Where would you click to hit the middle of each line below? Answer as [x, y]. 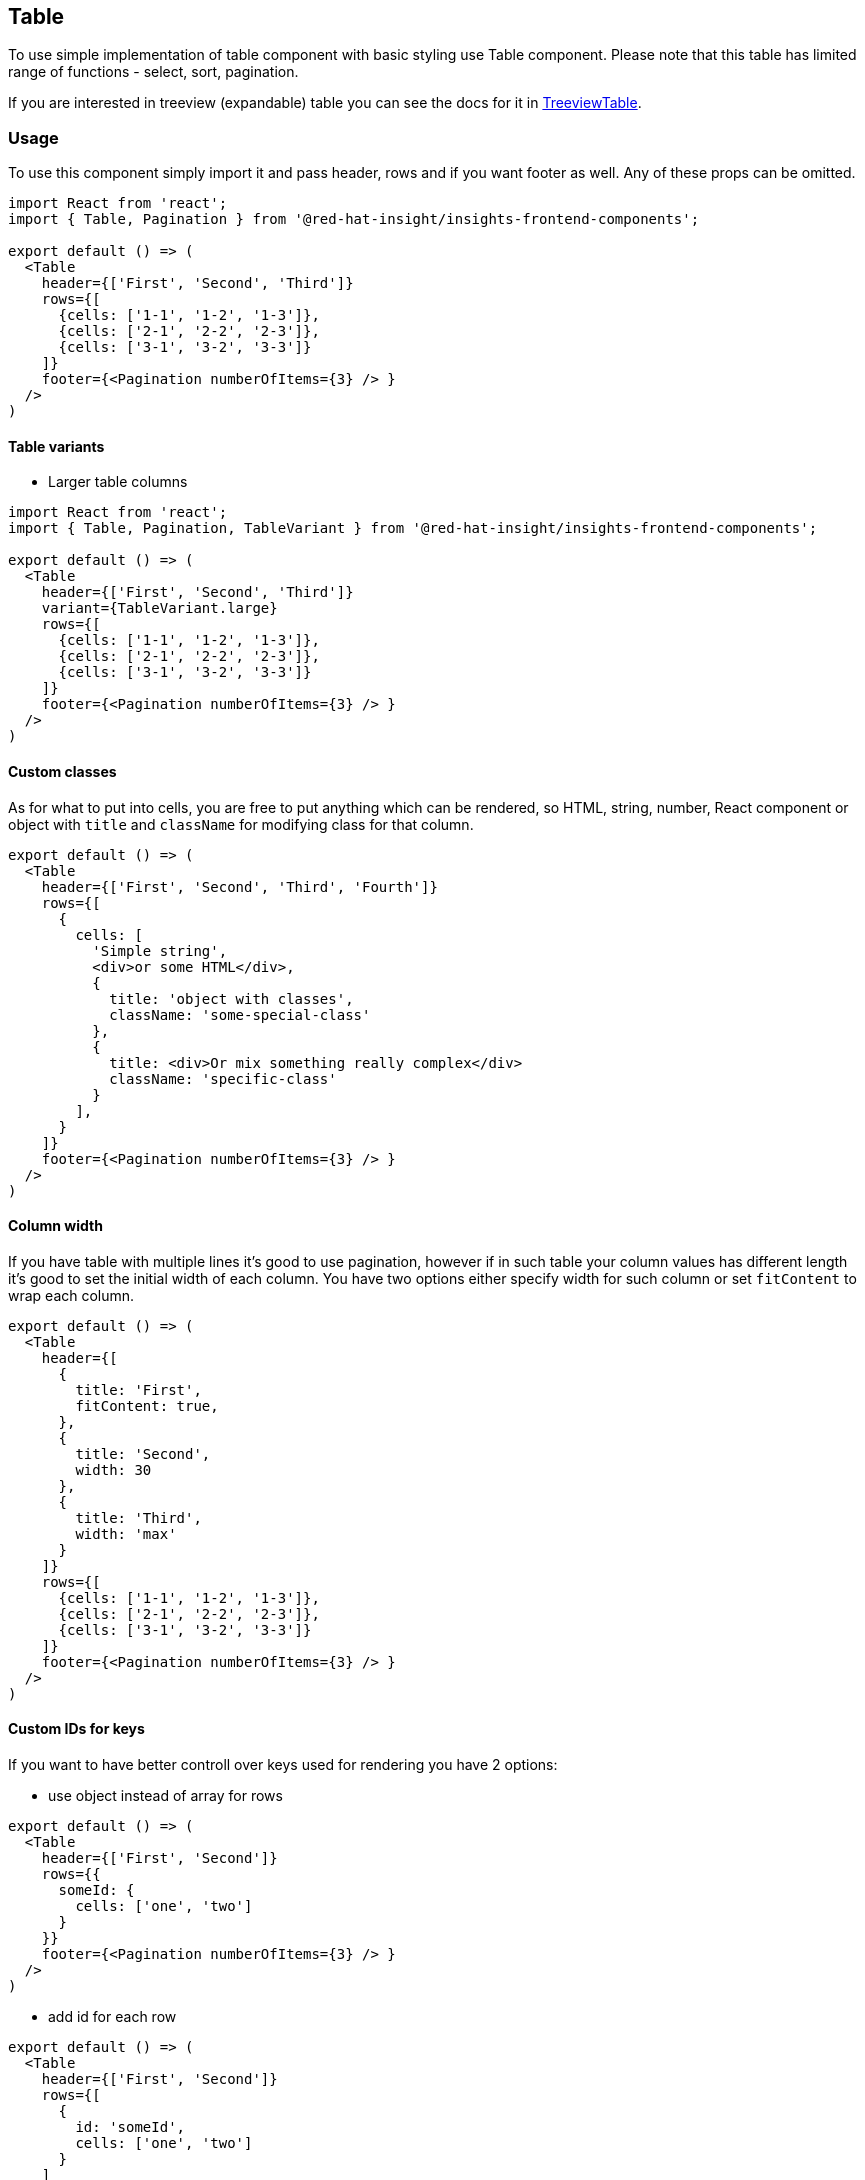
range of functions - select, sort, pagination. [153, 72]
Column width [55, 1226]
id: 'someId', [130, 2127]
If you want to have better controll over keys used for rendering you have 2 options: [283, 1765]
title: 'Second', [143, 1453]
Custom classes [62, 771]
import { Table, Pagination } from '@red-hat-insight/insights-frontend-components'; [354, 219]
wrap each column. [71, 1295]
